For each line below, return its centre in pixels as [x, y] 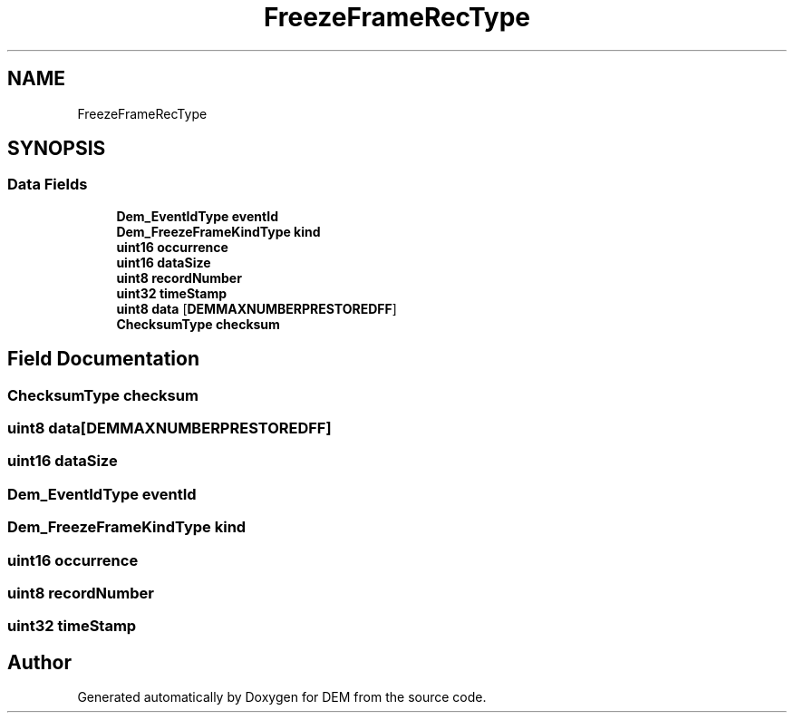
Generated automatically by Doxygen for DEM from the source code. [282, 697]
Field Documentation [103, 359]
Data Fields [48, 185]
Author [39, 662]
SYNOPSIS [57, 149]
